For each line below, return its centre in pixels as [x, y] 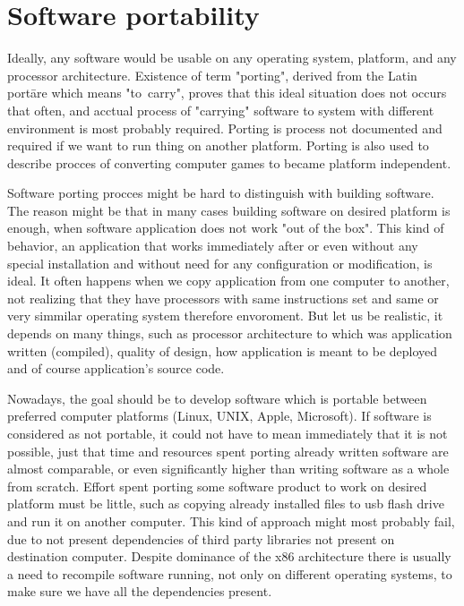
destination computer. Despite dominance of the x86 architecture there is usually [229, 556]
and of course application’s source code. [116, 368]
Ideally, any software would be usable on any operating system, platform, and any [232, 58]
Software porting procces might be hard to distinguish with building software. [221, 193]
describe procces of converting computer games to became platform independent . [229, 162]
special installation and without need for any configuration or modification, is [220, 263]
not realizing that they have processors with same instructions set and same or [223, 298]
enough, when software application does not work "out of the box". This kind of [226, 228]
